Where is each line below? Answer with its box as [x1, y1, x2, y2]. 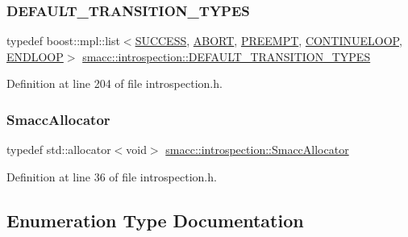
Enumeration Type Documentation [6, 207, 304, 232]
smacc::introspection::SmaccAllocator [165, 141, 349, 158]
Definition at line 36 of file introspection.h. [6, 168, 217, 185]
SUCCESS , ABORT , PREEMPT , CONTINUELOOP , [135, 32, 402, 49]
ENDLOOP [6, 48, 64, 64]
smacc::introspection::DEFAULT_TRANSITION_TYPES [82, 48, 371, 64]
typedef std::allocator [6, 141, 111, 158]
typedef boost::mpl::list [6, 32, 120, 49]
